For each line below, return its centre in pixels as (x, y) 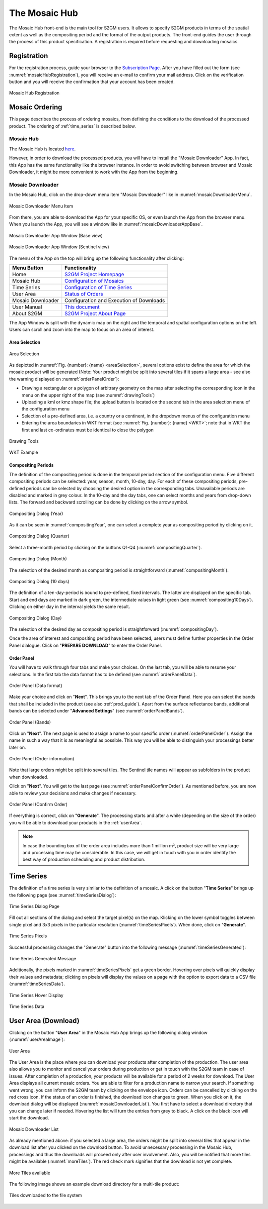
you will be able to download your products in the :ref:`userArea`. (76, 822)
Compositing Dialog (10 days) (39, 582)
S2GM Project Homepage (94, 274)
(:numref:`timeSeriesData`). (37, 984)
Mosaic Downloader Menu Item (41, 206)
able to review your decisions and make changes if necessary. (73, 793)
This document (82, 307)
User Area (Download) (44, 1021)
